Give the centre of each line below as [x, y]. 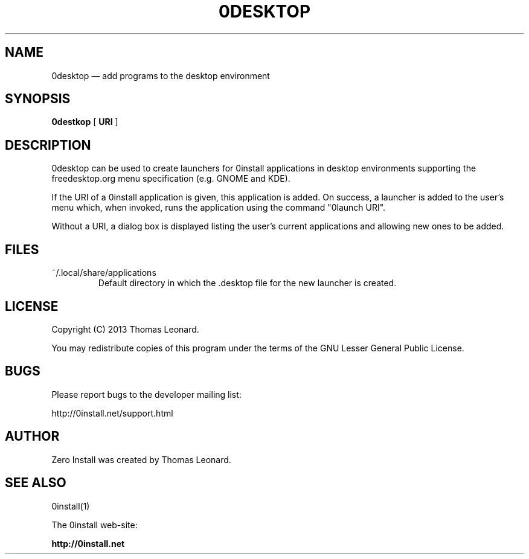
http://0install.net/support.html [112, 413]
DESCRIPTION [48, 145]
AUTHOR [32, 436]
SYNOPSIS [38, 99]
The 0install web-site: [95, 525]
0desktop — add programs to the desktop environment [161, 75]
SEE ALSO [36, 483]
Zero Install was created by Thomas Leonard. [141, 459]
